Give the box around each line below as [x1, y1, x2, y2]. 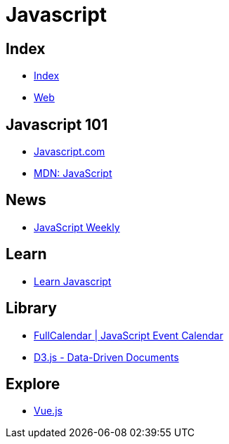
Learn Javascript [34, 275, 112, 287]
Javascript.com [34, 145, 105, 158]
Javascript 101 [6, 115, 108, 133]
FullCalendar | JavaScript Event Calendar [34, 329, 223, 341]
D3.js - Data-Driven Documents [34, 351, 179, 363]
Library [6, 299, 57, 318]
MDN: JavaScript [34, 167, 112, 180]
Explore [6, 374, 60, 393]
